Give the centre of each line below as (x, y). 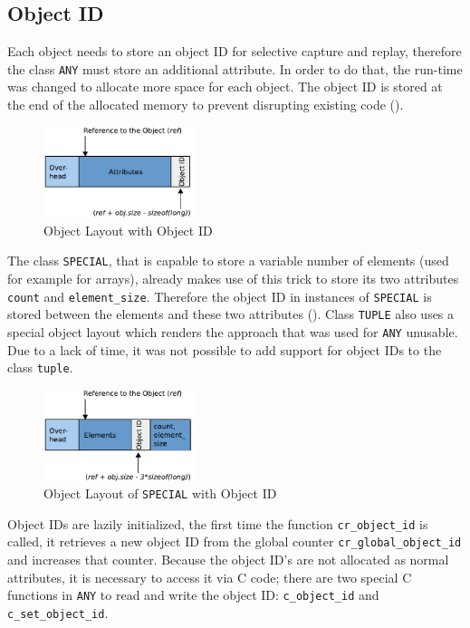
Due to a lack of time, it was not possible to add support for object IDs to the (225, 349)
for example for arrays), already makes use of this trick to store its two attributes (233, 279)
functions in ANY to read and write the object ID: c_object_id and (193, 595)
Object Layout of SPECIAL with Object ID (160, 493)
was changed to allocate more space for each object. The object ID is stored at (225, 87)
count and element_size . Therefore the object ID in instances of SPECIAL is (220, 296)
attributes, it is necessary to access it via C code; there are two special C (210, 577)
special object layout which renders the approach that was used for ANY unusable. (233, 332)
